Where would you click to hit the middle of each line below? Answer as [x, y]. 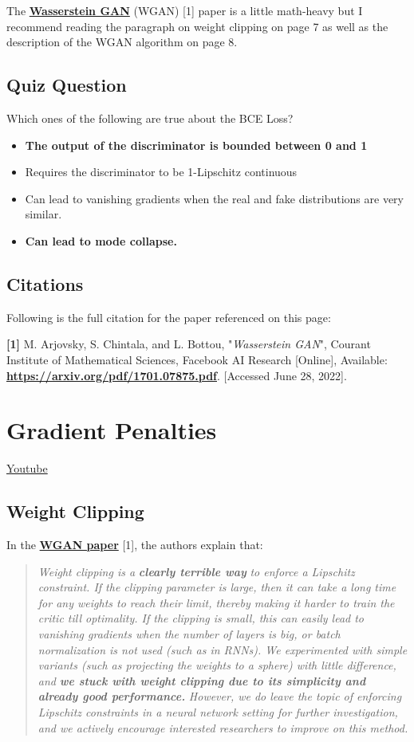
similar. [43, 214]
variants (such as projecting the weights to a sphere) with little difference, [217, 665]
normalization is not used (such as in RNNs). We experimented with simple [223, 649]
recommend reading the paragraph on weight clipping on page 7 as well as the [197, 26]
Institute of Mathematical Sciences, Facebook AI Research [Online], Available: [197, 359]
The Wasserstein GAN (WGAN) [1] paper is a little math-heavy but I [185, 10]
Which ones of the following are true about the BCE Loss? [150, 118]
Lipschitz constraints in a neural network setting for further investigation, [218, 711]
